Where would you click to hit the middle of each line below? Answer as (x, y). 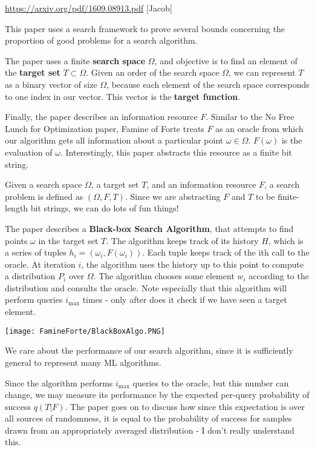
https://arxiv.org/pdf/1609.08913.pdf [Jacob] (89, 8)
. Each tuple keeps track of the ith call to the (226, 252)
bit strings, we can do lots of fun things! (105, 208)
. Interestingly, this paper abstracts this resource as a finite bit (176, 152)
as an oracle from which (259, 128)
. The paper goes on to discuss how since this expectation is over (185, 406)
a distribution (30, 276)
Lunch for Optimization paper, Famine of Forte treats (105, 128)
